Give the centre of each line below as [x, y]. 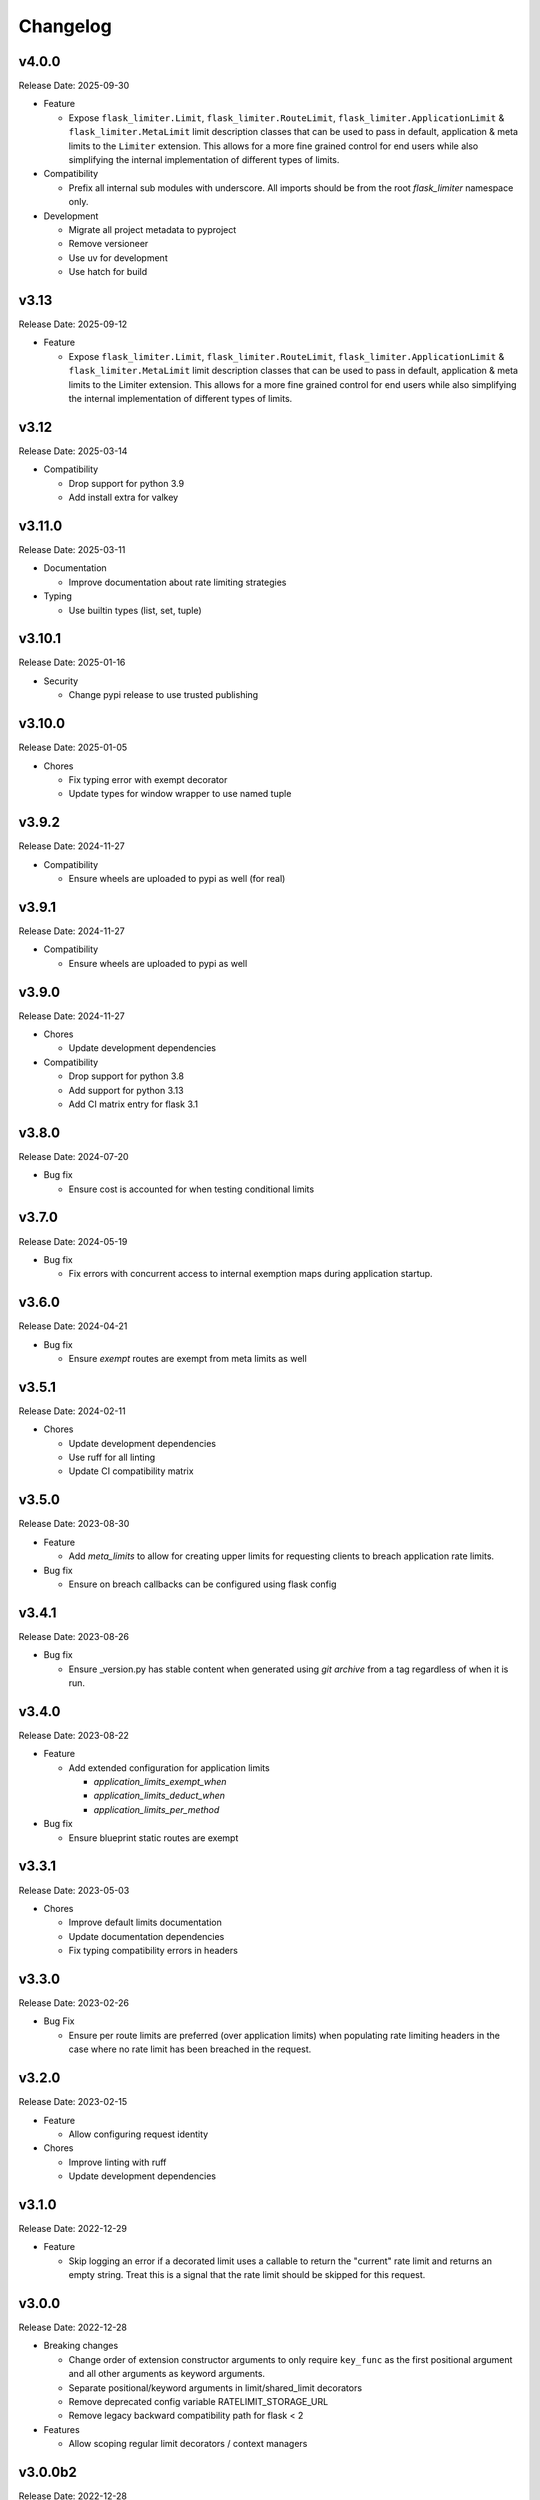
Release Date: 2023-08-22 [74, 1735]
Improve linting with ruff [117, 2162]
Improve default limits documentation [145, 1922]
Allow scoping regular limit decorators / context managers [188, 2444]
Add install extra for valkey [123, 497]
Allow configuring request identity [138, 2134]
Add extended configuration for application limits [169, 1767]
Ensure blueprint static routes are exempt [153, 1837]
